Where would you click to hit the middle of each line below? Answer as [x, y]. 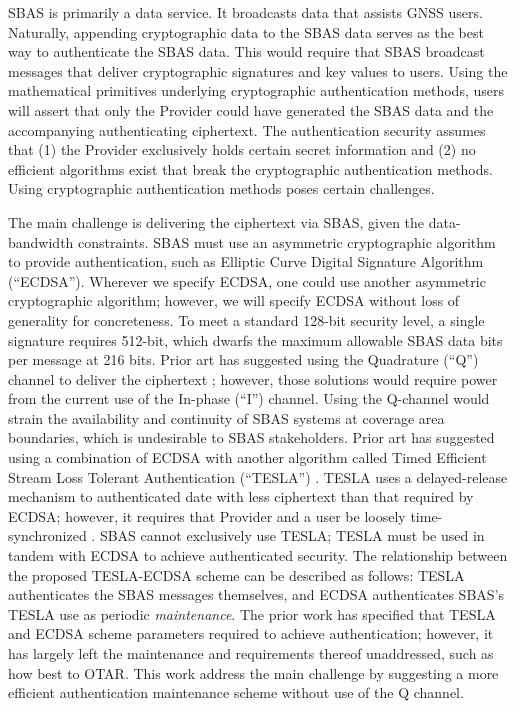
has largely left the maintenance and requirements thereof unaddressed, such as [251, 653]
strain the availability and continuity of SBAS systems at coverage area [226, 417]
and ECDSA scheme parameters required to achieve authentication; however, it [251, 633]
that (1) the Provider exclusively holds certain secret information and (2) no [242, 149]
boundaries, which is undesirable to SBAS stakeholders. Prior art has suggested [251, 437]
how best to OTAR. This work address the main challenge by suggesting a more [253, 672]
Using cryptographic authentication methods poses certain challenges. [221, 188]
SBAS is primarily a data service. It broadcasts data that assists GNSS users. [245, 12]
